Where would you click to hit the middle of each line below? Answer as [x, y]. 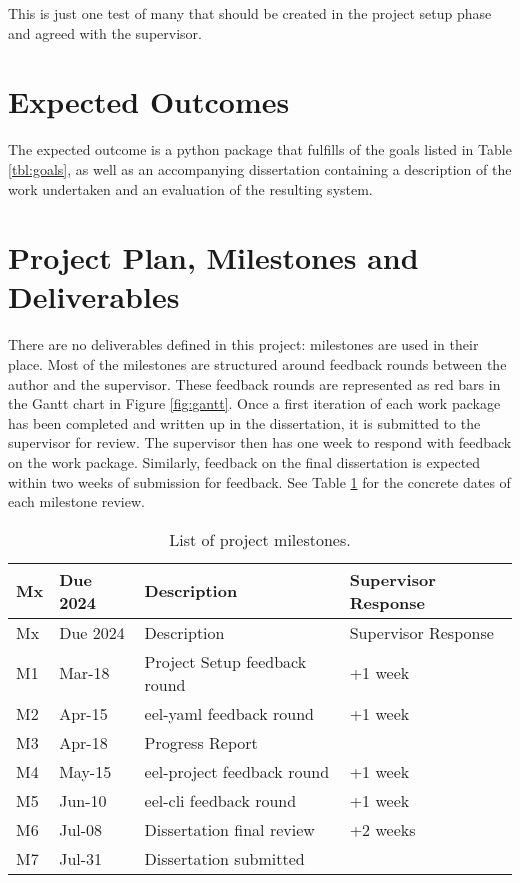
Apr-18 [83, 742]
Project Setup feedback [225, 661]
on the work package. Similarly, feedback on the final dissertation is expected [244, 461]
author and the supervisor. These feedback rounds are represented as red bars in [254, 383]
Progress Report [201, 742]
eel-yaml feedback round [229, 713]
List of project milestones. [260, 539]
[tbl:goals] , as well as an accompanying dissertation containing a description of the [260, 168]
